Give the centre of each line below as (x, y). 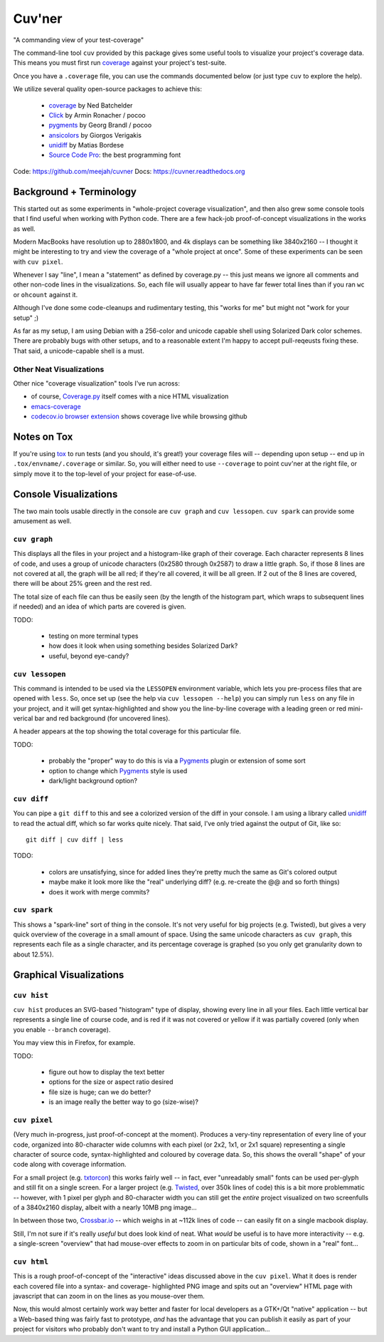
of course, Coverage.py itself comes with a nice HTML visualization (130, 396)
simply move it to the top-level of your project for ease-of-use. (105, 473)
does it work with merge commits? (99, 892)
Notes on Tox (43, 437)
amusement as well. (42, 521)
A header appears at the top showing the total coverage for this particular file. (127, 731)
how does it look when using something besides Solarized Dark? (143, 646)
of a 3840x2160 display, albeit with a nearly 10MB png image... (105, 1207)
